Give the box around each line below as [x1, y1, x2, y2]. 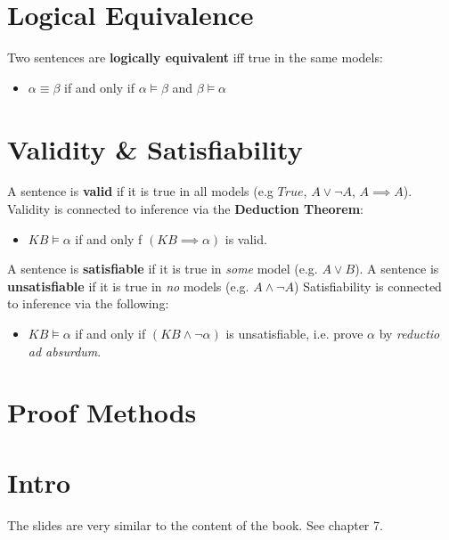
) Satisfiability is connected [294, 276, 442, 295]
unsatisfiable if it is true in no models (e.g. [7, 276, 249, 295]
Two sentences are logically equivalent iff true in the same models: [7, 48, 383, 67]
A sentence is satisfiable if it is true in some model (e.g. [7, 259, 318, 278]
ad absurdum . [28, 341, 102, 360]
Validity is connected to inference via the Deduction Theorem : [7, 200, 363, 218]
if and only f [75, 229, 143, 248]
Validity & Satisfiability [7, 130, 303, 167]
